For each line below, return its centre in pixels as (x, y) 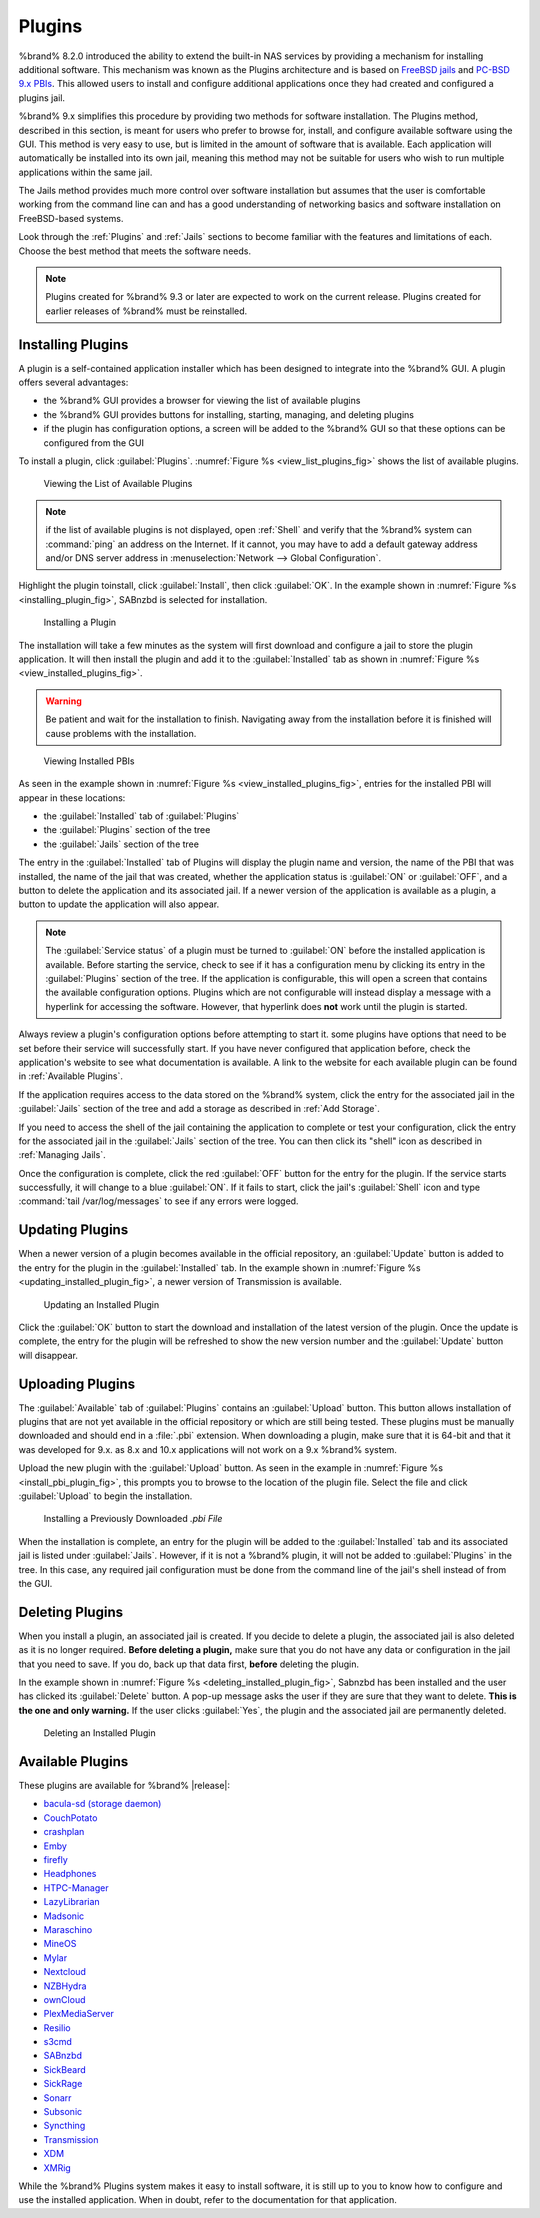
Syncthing (64, 2126)
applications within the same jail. (85, 172)
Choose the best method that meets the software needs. (135, 251)
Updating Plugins (73, 1230)
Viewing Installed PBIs (89, 761)
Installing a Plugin (80, 622)
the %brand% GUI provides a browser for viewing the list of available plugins (202, 401)
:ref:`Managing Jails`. (62, 1155)
